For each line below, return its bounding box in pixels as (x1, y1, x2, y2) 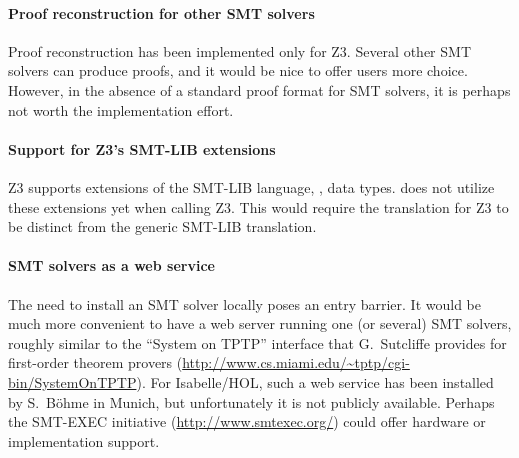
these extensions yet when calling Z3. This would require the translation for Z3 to (8, 196, 509, 217)
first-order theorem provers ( (8, 352, 183, 373)
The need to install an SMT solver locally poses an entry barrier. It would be (8, 293, 482, 314)
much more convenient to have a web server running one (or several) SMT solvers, (8, 313, 512, 334)
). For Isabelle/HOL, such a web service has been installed (136, 371, 494, 392)
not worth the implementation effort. (8, 99, 234, 120)
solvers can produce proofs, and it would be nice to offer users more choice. (8, 60, 468, 81)
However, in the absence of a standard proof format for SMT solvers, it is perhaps (8, 79, 511, 100)
